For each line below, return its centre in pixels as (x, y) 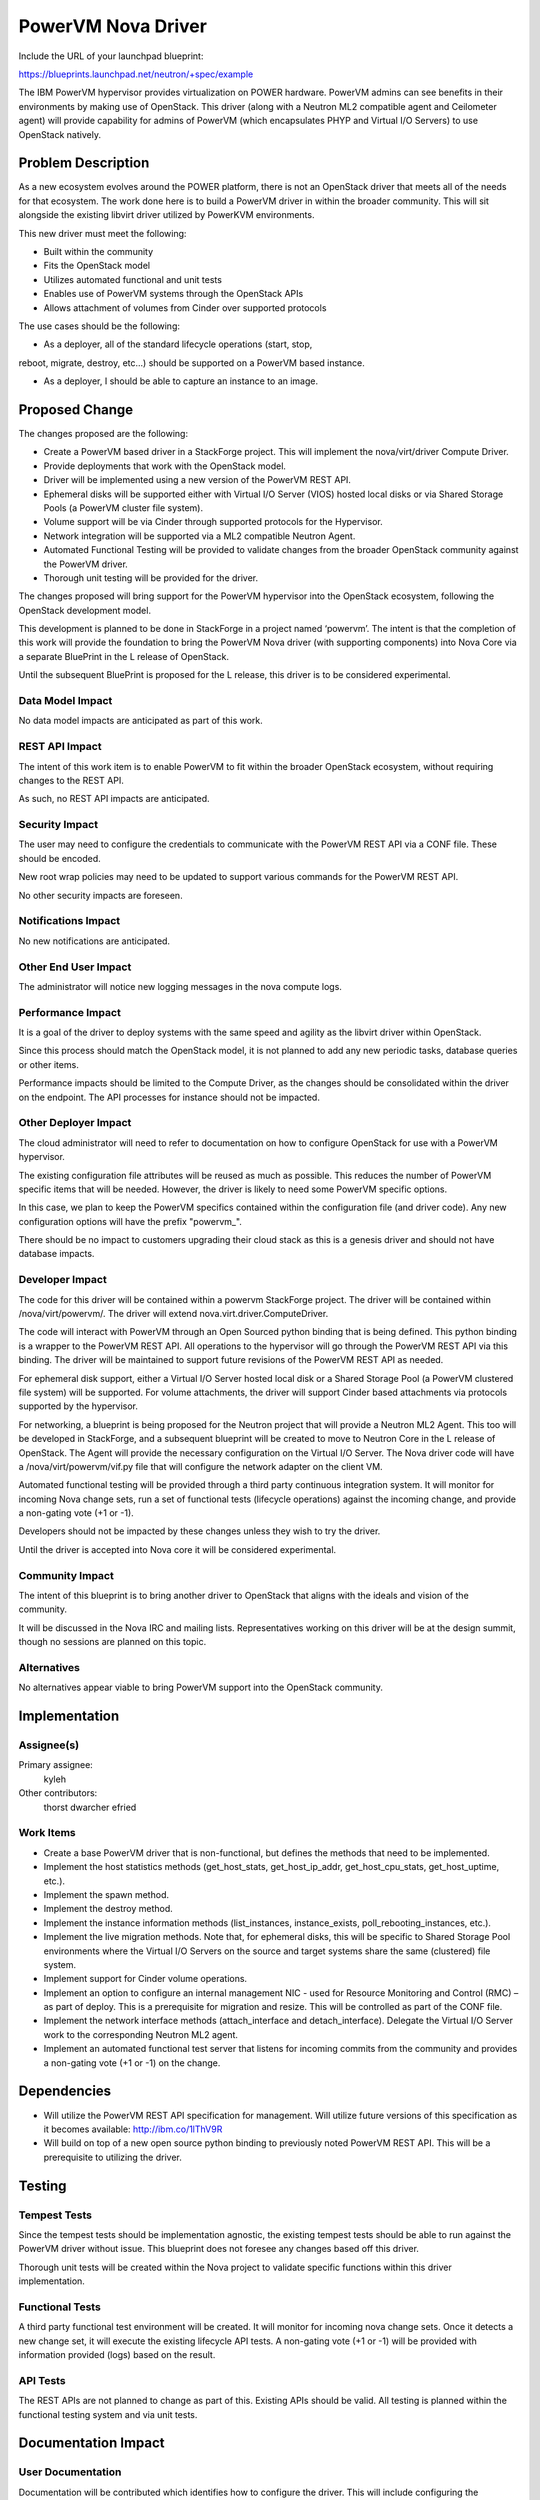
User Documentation (70, 2472)
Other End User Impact (75, 967)
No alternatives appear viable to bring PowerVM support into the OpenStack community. (201, 1687)
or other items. (48, 1064)
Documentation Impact (91, 2443)
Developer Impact (62, 1280)
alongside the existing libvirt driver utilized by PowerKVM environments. (166, 215)
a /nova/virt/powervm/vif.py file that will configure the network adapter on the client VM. (201, 1466)
